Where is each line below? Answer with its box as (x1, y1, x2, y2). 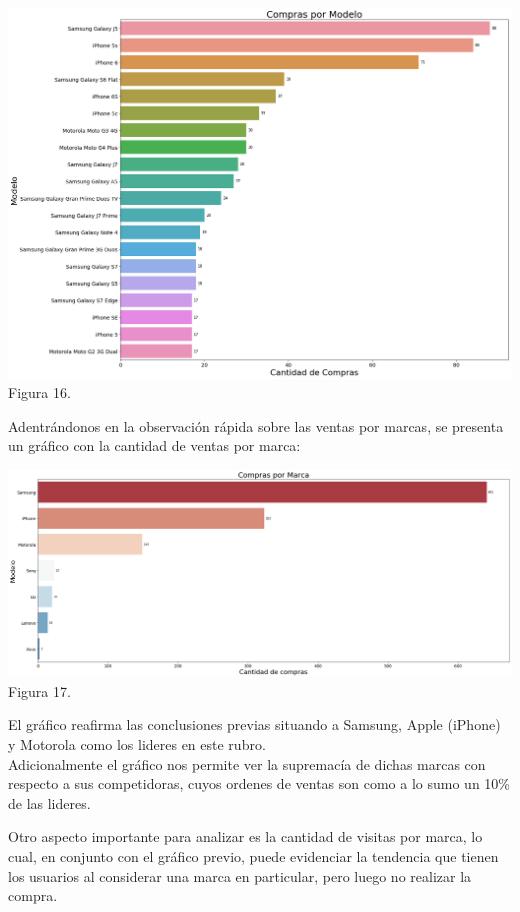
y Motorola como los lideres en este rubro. (8, 733, 266, 754)
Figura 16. (8, 382, 71, 403)
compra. (8, 885, 58, 906)
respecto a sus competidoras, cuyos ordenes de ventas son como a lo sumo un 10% (8, 773, 510, 794)
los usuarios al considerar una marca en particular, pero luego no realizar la (8, 865, 472, 886)
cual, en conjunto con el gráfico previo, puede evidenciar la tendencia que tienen (8, 845, 499, 866)
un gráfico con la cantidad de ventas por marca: (8, 435, 301, 456)
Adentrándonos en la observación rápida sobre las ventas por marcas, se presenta (8, 415, 504, 436)
